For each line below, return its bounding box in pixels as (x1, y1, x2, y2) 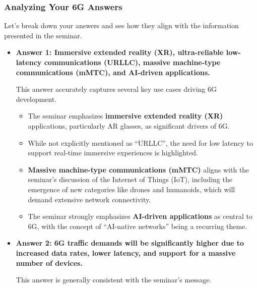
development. (16, 93, 57, 104)
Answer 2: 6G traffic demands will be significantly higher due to (16, 238, 244, 248)
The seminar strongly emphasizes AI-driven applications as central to (28, 211, 252, 221)
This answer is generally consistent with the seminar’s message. (16, 274, 212, 285)
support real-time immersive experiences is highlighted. (28, 147, 198, 158)
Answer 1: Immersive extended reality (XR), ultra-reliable (16, 47, 224, 57)
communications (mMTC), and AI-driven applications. (16, 67, 210, 77)
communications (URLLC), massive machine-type (44, 57, 221, 67)
